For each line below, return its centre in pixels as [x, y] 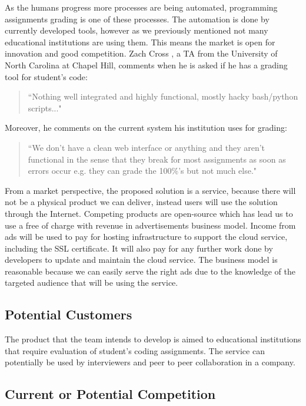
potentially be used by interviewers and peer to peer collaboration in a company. [150, 362]
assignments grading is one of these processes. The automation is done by [137, 19]
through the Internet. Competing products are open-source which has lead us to [149, 213]
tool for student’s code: [46, 76]
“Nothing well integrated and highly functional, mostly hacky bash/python [163, 96]
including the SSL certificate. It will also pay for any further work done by [139, 248]
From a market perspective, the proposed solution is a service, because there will [150, 190]
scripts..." [45, 108]
